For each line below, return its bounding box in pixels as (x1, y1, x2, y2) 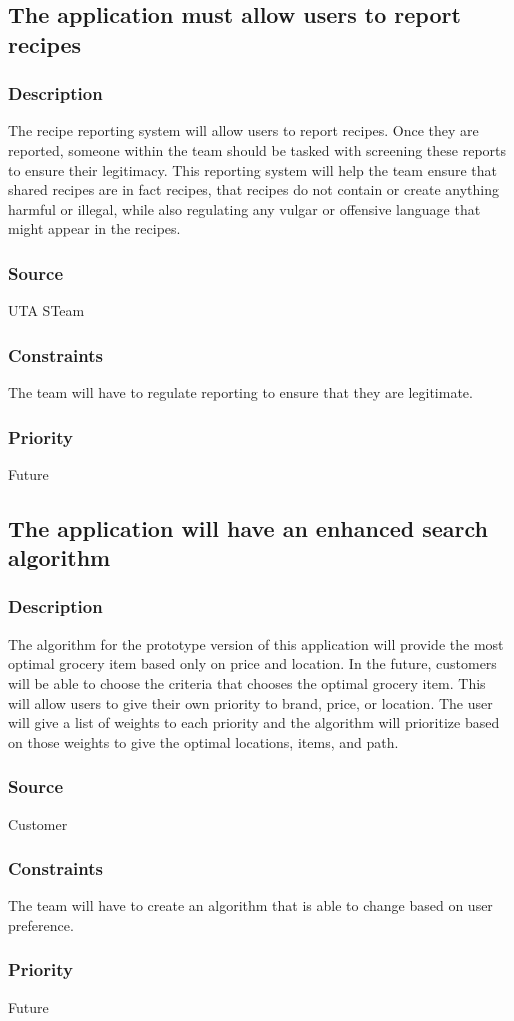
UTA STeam (8, 300, 85, 321)
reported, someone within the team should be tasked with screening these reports (8, 139, 507, 160)
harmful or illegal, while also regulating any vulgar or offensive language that (8, 198, 481, 219)
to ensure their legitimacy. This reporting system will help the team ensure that (8, 159, 498, 180)
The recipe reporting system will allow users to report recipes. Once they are (8, 120, 479, 141)
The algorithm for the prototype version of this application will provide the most (8, 633, 504, 654)
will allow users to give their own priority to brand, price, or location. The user (8, 692, 493, 713)
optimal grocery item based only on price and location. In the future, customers (8, 653, 497, 674)
